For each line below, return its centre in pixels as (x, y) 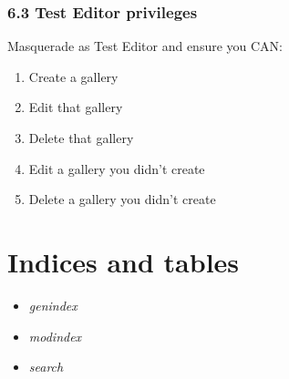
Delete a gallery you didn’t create (122, 199)
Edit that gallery (76, 107)
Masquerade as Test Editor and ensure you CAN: (145, 46)
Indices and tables (124, 261)
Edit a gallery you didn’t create (117, 168)
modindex (55, 336)
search (46, 367)
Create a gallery (73, 76)
